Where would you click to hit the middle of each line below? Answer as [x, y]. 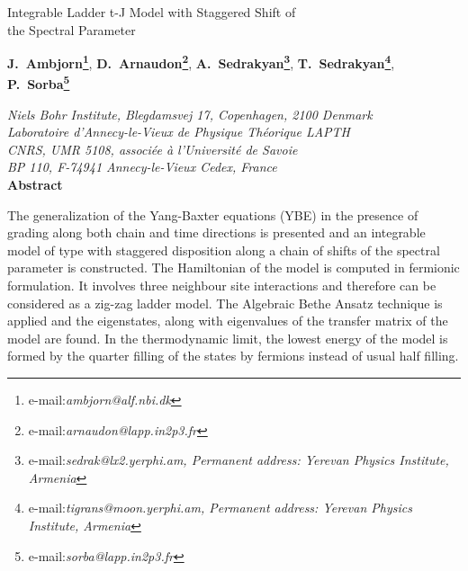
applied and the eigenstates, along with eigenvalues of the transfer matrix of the [228, 321]
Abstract [35, 185]
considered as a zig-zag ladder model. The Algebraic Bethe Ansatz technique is [225, 303]
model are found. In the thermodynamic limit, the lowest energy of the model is [228, 338]
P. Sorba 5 [39, 83]
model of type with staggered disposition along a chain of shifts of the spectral [224, 250]
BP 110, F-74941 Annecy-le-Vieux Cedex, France [142, 167]
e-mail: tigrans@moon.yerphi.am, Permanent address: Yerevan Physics [220, 508]
